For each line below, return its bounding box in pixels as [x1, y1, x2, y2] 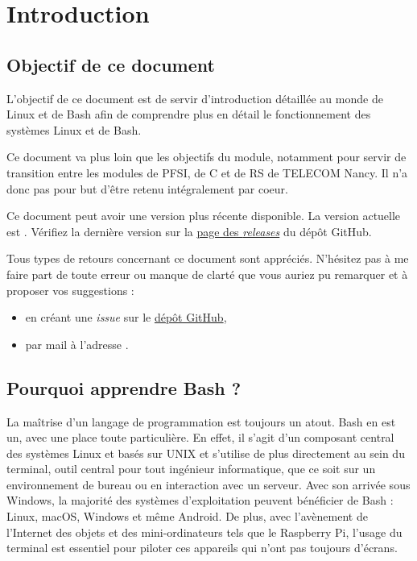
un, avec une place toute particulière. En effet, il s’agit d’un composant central [6, 429, 394, 446]
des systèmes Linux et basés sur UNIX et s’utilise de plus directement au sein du [6, 444, 405, 461]
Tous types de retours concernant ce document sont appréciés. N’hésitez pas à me [6, 250, 409, 267]
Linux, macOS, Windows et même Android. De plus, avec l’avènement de [6, 508, 368, 525]
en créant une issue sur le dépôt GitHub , [25, 309, 227, 326]
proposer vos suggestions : [6, 281, 134, 298]
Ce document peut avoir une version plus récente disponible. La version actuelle [6, 207, 401, 224]
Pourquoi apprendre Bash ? [6, 375, 242, 400]
